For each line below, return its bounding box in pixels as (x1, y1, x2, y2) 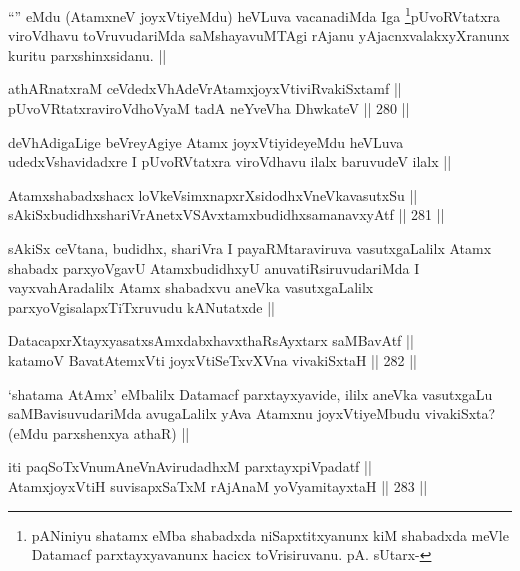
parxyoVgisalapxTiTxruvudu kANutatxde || (8, 296, 276, 317)
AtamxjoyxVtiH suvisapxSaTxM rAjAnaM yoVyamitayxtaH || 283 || (8, 475, 428, 496)
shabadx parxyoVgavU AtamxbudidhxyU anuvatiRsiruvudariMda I (8, 257, 420, 278)
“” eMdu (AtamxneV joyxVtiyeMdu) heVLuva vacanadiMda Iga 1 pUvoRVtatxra (8, 3, 501, 26)
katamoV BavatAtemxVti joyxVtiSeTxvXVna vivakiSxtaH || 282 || (8, 349, 417, 370)
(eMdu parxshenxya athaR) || (8, 422, 190, 443)
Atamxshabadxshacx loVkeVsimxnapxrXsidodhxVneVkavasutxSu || (8, 184, 418, 205)
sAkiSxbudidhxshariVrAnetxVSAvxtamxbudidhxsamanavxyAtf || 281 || (8, 204, 445, 225)
